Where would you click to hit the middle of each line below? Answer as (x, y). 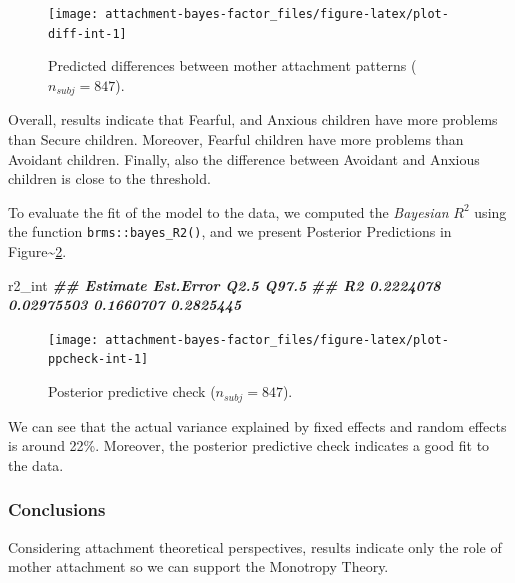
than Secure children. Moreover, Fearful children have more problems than (236, 138)
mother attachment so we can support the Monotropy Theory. (198, 566)
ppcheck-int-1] (98, 359)
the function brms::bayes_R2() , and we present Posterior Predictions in (230, 231)
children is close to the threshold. (109, 178)
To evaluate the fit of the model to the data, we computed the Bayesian (228, 211)
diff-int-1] (87, 33)
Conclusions (57, 509)
